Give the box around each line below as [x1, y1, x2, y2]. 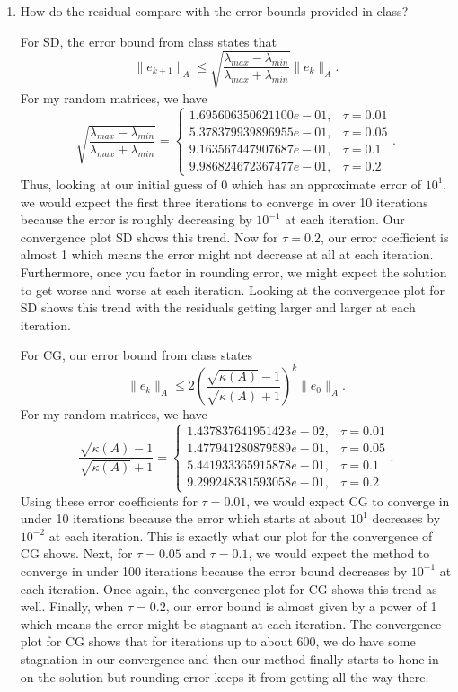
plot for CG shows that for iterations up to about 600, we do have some [20, 632, 416, 651]
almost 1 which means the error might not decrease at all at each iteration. [20, 245, 434, 264]
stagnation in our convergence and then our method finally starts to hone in [20, 649, 439, 668]
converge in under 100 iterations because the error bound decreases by [20, 561, 408, 580]
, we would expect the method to [248, 544, 430, 563]
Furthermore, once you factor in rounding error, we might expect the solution [20, 262, 447, 281]
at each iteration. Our [285, 210, 405, 229]
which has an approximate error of [231, 174, 421, 193]
